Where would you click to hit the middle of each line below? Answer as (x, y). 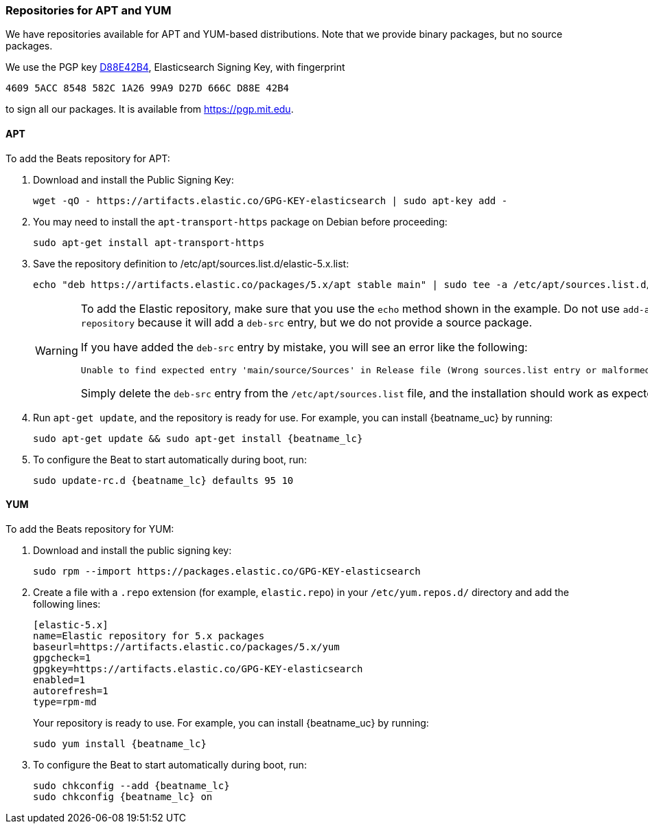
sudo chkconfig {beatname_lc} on (123, 796)
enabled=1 (59, 679)
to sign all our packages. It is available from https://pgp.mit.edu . (150, 109)
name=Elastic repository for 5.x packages (149, 635)
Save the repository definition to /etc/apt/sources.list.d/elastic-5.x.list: (191, 263)
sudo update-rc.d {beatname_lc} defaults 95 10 (163, 480)
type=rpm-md (65, 701)
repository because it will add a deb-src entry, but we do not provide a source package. (306, 322)
